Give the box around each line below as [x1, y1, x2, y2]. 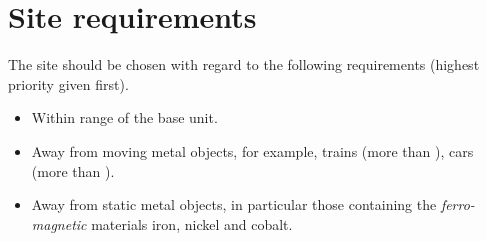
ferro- [440, 194, 475, 215]
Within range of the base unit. [31, 107, 218, 128]
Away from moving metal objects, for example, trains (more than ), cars [31, 140, 474, 161]
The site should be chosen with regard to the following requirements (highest [8, 54, 480, 75]
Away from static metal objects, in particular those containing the [31, 194, 437, 215]
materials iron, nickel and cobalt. [91, 213, 293, 234]
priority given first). [8, 73, 129, 94]
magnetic [31, 213, 87, 234]
